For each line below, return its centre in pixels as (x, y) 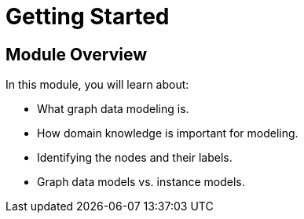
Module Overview (77, 54)
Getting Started (88, 16)
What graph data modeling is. (113, 109)
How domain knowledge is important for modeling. (168, 133)
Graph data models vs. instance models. (141, 182)
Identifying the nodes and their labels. (135, 158)
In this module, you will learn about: (97, 85)
